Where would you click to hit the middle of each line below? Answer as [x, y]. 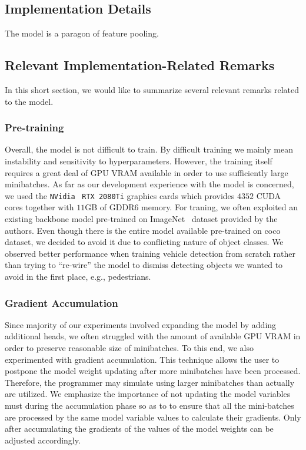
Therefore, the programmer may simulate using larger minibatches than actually [150, 382]
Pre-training [34, 128]
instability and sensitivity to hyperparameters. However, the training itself [139, 161]
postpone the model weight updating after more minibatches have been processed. [153, 371]
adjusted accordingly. [43, 440]
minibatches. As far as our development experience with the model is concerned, [149, 184]
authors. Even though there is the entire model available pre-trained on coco [143, 230]
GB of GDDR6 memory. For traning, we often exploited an [192, 207]
